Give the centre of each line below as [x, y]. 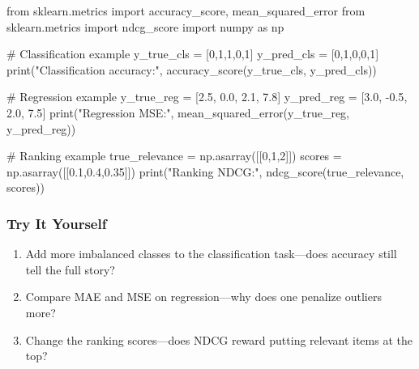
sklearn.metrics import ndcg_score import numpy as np [145, 26]
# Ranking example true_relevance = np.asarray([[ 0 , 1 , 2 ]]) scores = [174, 156]
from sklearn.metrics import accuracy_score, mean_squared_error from [186, 11]
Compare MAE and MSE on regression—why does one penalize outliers [203, 297]
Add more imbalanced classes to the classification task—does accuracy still [211, 254]
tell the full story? [70, 269]
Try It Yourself [57, 223]
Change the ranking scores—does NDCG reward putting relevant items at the [219, 339]
